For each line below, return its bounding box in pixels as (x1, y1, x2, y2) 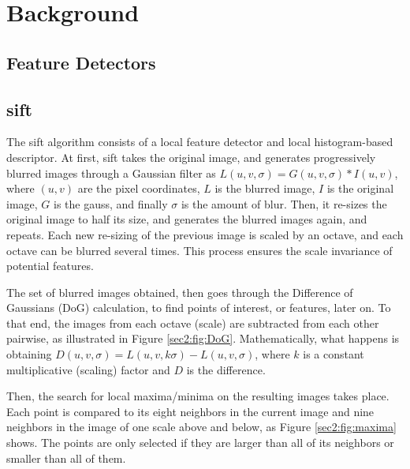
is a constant (303, 346, 364, 362)
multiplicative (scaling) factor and (6, 361, 170, 377)
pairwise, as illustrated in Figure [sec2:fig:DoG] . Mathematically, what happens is (6, 330, 400, 347)
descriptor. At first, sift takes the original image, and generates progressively (6, 148, 376, 165)
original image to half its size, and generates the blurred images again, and (6, 211, 367, 227)
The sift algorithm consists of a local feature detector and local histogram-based (6, 133, 393, 150)
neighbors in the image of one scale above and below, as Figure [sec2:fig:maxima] (6, 418, 397, 435)
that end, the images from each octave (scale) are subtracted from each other (6, 314, 379, 331)
